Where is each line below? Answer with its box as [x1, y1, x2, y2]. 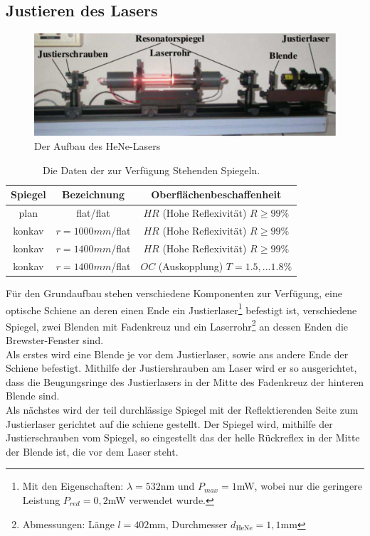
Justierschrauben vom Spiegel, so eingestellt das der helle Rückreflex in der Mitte [6, 430, 360, 445]
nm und [160, 478, 195, 493]
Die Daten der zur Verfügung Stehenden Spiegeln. [43, 162, 260, 177]
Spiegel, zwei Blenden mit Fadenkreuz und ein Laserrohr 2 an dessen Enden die [6, 316, 349, 333]
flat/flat [76, 205, 110, 220]
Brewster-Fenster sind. [6, 333, 104, 348]
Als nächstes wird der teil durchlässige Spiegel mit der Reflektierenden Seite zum [6, 402, 359, 417]
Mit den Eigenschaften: [22, 478, 124, 493]
